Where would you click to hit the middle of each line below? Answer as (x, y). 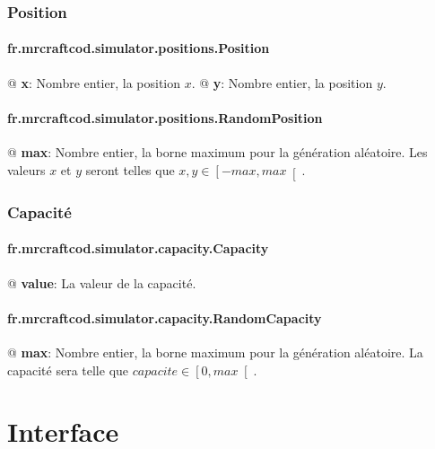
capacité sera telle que (68, 370)
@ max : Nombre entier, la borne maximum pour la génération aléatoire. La (215, 352)
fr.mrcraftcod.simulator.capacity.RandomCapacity (165, 317)
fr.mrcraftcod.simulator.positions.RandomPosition (165, 117)
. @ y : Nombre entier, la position (282, 82)
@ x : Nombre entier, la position (94, 82)
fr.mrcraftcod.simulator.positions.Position (139, 48)
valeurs (26, 169)
